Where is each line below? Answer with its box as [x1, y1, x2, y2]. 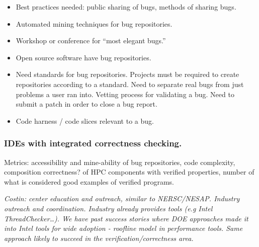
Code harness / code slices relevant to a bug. [16, 115, 154, 126]
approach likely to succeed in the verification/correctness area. [4, 232, 194, 243]
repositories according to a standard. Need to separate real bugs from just [16, 78, 244, 89]
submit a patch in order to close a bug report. [16, 99, 157, 109]
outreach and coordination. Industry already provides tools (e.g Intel [4, 203, 213, 213]
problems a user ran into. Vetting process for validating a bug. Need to [16, 89, 234, 99]
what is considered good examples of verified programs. [4, 176, 175, 187]
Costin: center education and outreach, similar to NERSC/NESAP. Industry [4, 193, 240, 204]
